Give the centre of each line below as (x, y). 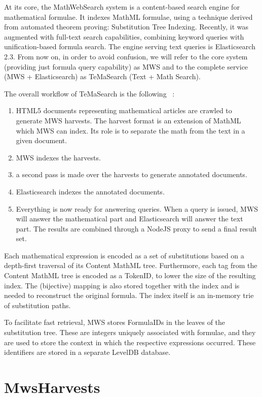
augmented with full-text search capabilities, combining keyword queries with (124, 36)
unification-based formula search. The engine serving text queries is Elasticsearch (130, 46)
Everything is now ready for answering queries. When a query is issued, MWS (137, 208)
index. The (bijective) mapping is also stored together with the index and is (122, 285)
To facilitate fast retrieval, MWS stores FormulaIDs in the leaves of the (115, 322)
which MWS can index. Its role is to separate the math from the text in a (130, 130)
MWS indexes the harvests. (58, 157)
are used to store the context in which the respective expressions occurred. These (130, 342)
